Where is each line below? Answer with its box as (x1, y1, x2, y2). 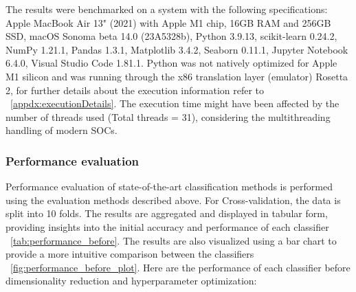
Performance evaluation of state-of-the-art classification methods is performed (5, 179, 333, 194)
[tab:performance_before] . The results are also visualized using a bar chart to (10, 233, 337, 247)
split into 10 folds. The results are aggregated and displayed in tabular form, (5, 206, 328, 221)
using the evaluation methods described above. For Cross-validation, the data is (5, 192, 341, 207)
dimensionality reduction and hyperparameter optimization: (5, 273, 257, 288)
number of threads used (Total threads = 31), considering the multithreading (5, 109, 331, 124)
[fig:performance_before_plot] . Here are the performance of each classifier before (10, 260, 351, 274)
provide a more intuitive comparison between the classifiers (5, 247, 254, 261)
